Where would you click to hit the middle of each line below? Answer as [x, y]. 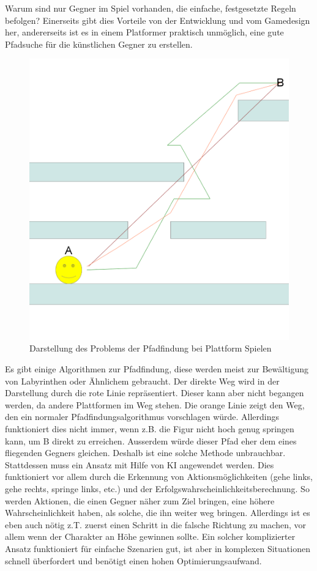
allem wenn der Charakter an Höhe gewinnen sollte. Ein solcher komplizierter [150, 536]
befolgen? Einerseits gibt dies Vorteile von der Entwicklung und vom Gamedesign [158, 20]
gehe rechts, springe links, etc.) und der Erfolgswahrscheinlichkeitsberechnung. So [157, 488]
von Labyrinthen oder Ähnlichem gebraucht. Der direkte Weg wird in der [142, 381]
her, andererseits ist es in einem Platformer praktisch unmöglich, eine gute [144, 32]
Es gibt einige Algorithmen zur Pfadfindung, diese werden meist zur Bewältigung [157, 369]
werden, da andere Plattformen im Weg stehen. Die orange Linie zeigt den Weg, [155, 404]
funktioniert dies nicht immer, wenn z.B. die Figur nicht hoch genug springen [150, 428]
